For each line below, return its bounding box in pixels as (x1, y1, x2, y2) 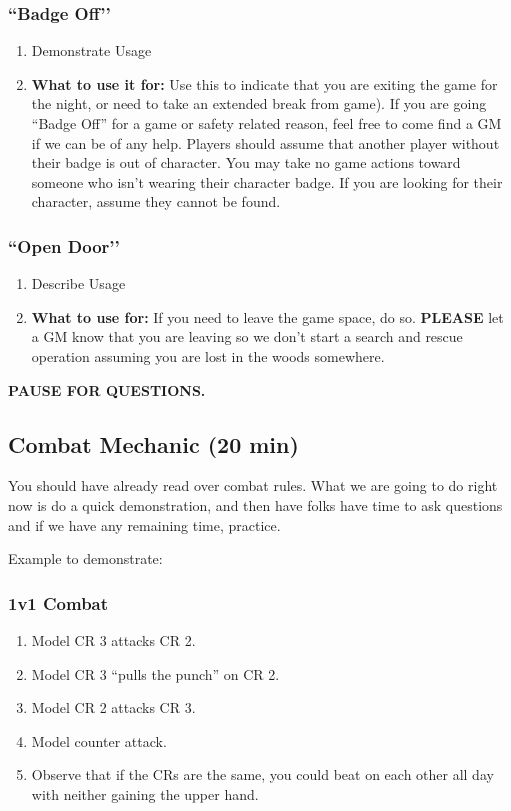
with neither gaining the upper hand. (31, 783, 259, 804)
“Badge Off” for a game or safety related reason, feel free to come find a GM (31, 113, 502, 133)
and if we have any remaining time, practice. (8, 514, 281, 535)
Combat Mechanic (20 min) (8, 428, 299, 459)
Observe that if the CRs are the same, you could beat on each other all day (31, 764, 494, 785)
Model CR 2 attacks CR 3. (31, 697, 196, 718)
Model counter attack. (31, 730, 167, 751)
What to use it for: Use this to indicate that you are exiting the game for (31, 73, 498, 94)
